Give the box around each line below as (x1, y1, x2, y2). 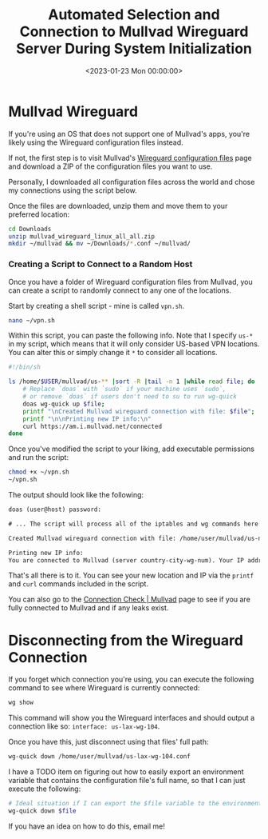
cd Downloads (8, 225, 52, 233)
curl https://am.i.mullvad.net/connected (22, 422, 162, 430)
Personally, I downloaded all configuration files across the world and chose (8, 177, 255, 186)
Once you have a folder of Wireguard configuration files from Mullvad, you (8, 277, 253, 286)
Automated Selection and (47, 6, 221, 24)
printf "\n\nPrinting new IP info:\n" (22, 414, 152, 423)
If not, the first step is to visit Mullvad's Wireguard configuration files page (8, 153, 253, 162)
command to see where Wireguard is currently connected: (8, 683, 200, 693)
